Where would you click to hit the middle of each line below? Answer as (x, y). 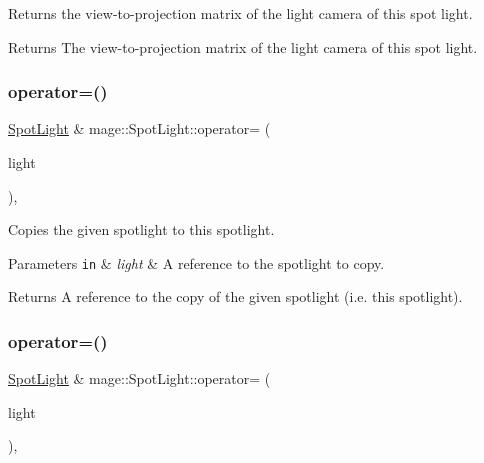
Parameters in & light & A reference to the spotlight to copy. (196, 262)
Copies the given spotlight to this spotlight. (141, 229)
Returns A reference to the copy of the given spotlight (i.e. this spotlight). (235, 296)
